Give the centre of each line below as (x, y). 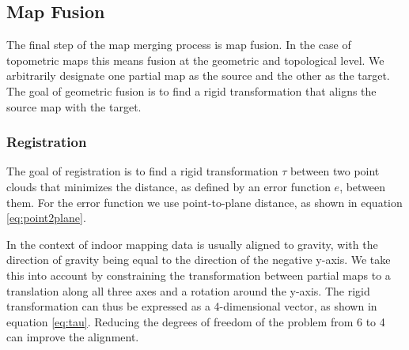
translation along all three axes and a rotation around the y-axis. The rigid (188, 290)
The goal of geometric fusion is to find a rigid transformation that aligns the (191, 90)
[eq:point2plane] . (46, 218)
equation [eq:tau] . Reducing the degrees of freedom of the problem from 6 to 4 (196, 321)
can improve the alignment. (73, 337)
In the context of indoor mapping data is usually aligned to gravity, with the (192, 244)
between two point (335, 171)
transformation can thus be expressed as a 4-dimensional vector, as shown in (192, 306)
